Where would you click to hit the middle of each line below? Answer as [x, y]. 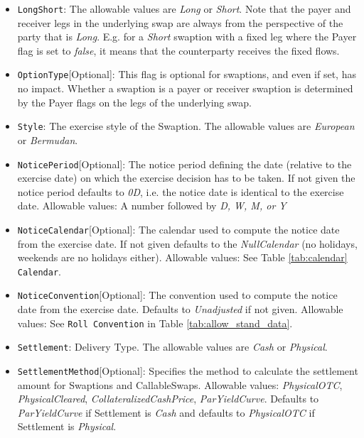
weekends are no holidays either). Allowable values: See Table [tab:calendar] [182, 257]
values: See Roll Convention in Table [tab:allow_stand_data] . [155, 323]
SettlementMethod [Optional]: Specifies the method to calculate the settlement [188, 371]
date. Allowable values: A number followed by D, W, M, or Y [152, 206]
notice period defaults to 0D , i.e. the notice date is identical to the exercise [181, 191]
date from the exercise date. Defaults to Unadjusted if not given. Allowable [180, 309]
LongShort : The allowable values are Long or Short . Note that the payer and [184, 9]
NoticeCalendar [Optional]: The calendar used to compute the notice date [178, 229]
